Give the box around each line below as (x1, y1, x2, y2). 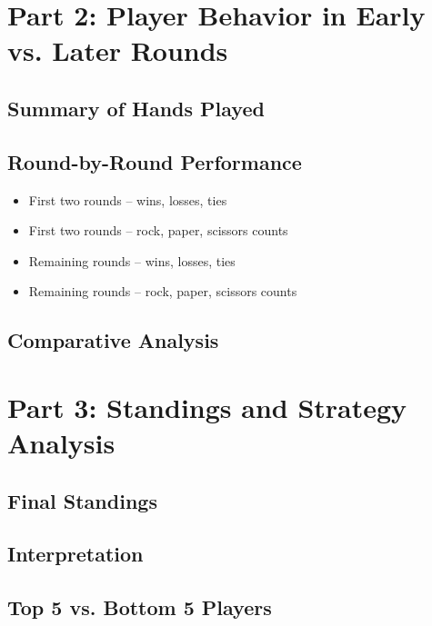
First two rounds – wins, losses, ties (28, 190, 227, 209)
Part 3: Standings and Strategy (7, 388, 407, 425)
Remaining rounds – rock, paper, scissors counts (28, 282, 297, 301)
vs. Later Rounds (7, 32, 228, 69)
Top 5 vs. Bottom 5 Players (7, 593, 272, 621)
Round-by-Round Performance (7, 147, 302, 175)
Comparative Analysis (7, 326, 219, 354)
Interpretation (7, 540, 144, 568)
